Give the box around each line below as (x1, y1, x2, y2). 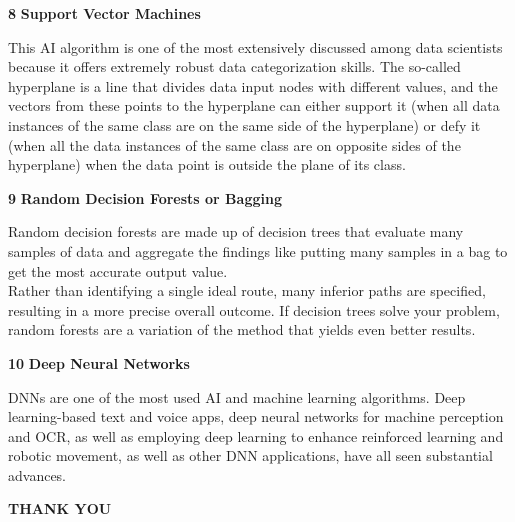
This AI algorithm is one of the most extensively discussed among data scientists (8, 36, 503, 57)
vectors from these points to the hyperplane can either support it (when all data (8, 95, 500, 116)
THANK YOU (8, 498, 112, 519)
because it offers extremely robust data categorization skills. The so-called (8, 56, 461, 77)
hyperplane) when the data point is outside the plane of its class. (8, 154, 406, 175)
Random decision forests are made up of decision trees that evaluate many (8, 221, 464, 242)
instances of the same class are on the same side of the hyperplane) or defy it (8, 114, 481, 135)
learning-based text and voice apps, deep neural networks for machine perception (8, 406, 504, 427)
